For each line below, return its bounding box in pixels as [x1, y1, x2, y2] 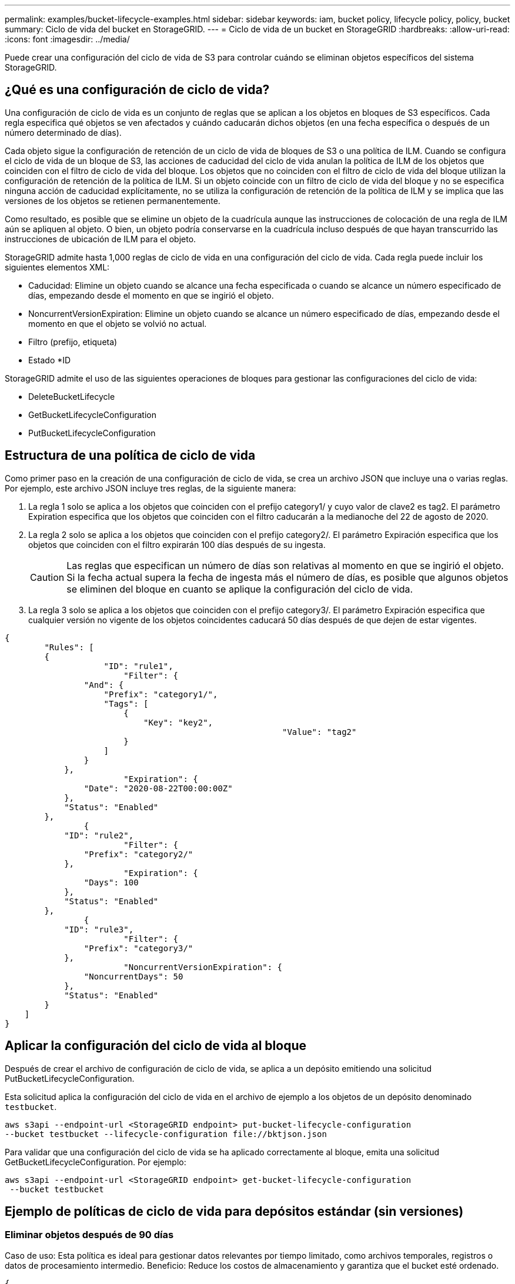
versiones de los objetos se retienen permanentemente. [5, 195, 220, 206]
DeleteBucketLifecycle [28, 391, 115, 402]
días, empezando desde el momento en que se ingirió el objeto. [28, 290, 274, 300]
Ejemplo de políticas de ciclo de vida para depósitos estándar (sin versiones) [5, 1203, 464, 1219]
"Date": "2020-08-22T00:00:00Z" [83, 783, 233, 793]
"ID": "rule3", [64, 924, 134, 934]
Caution [30, 571, 65, 583]
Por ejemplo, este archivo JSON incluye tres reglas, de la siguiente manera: [5, 483, 296, 493]
